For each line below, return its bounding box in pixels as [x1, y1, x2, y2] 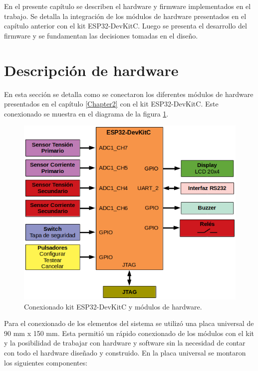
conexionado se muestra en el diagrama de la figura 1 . [4, 108, 169, 118]
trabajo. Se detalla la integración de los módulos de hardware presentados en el [4, 10, 247, 21]
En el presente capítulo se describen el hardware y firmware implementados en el [4, 1, 251, 11]
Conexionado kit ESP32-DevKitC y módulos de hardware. [24, 301, 202, 311]
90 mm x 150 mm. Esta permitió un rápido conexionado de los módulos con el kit [4, 327, 254, 338]
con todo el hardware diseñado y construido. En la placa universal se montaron [4, 347, 246, 358]
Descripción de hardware [4, 59, 179, 80]
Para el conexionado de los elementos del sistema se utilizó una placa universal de [4, 318, 254, 328]
